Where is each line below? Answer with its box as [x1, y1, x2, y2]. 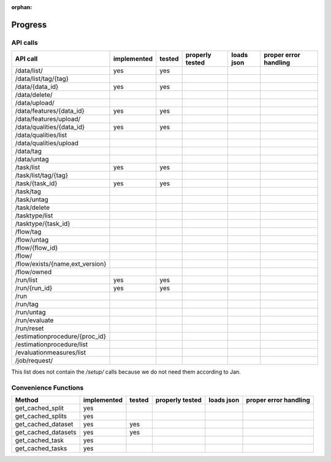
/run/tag [15, 300, 39, 309]
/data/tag [15, 147, 42, 156]
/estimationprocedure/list [15, 341, 88, 349]
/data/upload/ [15, 99, 55, 107]
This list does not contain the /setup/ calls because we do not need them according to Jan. [11, 368, 242, 375]
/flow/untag [15, 236, 49, 244]
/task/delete [15, 203, 50, 212]
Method [15, 396, 39, 404]
